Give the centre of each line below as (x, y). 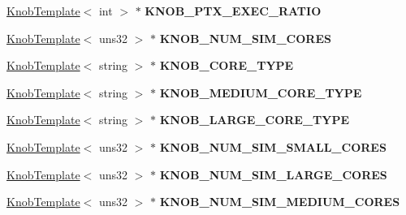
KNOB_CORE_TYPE (227, 65)
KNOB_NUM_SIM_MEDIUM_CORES (280, 202)
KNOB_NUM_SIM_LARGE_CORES (273, 174)
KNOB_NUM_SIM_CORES (245, 38)
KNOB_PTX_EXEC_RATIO (233, 11)
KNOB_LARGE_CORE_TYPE (255, 120)
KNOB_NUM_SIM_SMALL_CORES (273, 146)
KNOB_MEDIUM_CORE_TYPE (261, 92)
